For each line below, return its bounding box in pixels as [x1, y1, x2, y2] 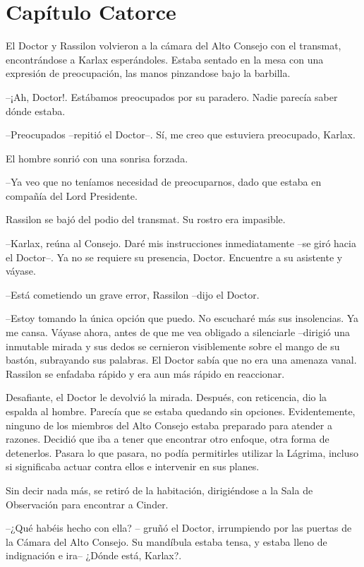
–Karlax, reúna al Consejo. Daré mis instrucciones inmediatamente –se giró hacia [6, 236, 356, 251]
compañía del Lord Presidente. [6, 188, 138, 203]
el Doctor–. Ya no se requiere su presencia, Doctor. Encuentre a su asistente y [6, 249, 343, 264]
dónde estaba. [6, 103, 66, 118]
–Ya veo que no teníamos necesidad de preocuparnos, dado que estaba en [6, 174, 322, 189]
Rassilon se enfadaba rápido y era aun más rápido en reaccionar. [6, 366, 285, 381]
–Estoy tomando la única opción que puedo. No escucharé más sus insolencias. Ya [6, 311, 359, 326]
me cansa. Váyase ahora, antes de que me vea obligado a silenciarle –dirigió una [6, 325, 351, 340]
